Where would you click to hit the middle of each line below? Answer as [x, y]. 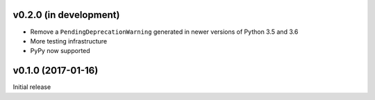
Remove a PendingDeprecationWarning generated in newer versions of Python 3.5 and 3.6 [164, 32]
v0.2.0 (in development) [66, 15]
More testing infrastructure [69, 41]
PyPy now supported [60, 51]
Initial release [32, 87]
